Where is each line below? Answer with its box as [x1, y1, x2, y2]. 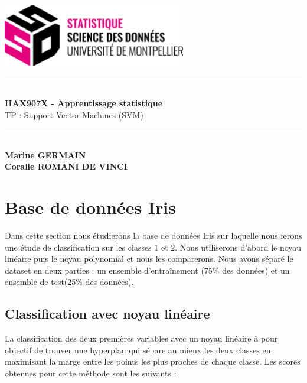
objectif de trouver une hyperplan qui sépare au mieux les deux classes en [5, 343, 271, 356]
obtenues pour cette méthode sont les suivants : [5, 367, 177, 379]
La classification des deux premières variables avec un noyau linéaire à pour [5, 332, 278, 345]
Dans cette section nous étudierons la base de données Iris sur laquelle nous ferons [5, 229, 302, 242]
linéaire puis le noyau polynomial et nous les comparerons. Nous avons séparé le [5, 252, 293, 265]
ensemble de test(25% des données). [5, 275, 134, 288]
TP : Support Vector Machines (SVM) [5, 108, 143, 121]
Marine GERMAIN [5, 148, 86, 161]
